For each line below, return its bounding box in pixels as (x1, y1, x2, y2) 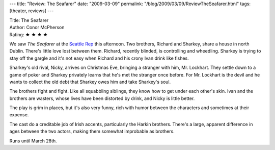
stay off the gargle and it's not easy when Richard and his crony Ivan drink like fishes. (9, 55, 189, 61)
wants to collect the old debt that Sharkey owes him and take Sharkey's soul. (9, 79, 171, 85)
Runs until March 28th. (9, 138, 57, 144)
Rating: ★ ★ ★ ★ (9, 31, 48, 38)
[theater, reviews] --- (9, 8, 54, 14)
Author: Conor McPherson (9, 24, 65, 31)
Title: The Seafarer (9, 17, 49, 23)
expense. (9, 112, 29, 118)
